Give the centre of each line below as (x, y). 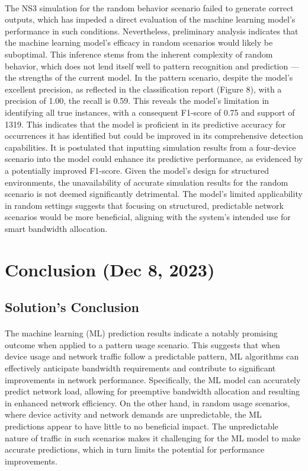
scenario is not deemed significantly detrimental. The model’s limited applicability (154, 194)
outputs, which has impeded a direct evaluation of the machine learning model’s (150, 19)
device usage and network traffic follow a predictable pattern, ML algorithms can (152, 356)
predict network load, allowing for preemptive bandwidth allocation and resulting (153, 391)
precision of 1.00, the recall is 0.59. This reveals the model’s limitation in (137, 101)
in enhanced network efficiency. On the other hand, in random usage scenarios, (147, 402)
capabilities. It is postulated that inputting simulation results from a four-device (150, 147)
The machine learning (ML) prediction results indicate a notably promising (141, 333)
